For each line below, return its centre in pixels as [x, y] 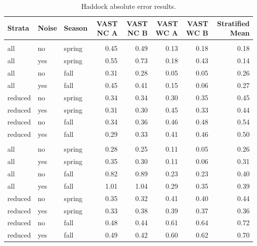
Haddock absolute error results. [128, 6]
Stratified [233, 23]
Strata [18, 28]
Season [76, 28]
